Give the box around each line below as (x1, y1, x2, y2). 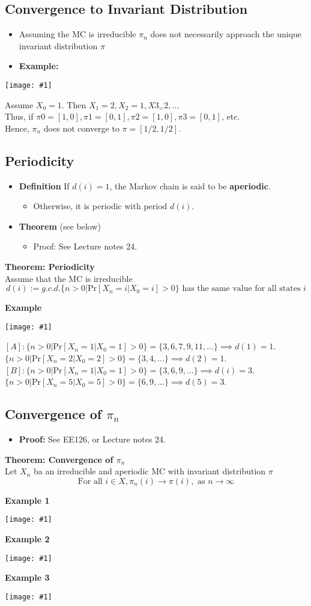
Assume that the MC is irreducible (5, 272, 133, 284)
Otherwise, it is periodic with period (33, 200, 168, 212)
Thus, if (5, 110, 34, 123)
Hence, (5, 121, 29, 134)
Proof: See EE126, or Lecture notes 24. (19, 433, 166, 445)
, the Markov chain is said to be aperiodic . (109, 179, 271, 192)
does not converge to (43, 121, 119, 134)
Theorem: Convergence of (5, 453, 113, 465)
